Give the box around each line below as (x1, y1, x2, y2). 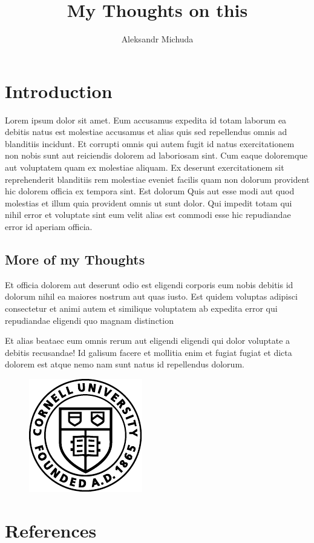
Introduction (5, 78, 113, 103)
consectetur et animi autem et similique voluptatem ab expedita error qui (5, 301, 278, 314)
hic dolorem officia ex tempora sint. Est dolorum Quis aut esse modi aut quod (5, 185, 295, 197)
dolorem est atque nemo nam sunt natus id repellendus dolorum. (5, 358, 244, 370)
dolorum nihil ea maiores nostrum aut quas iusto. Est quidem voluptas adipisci (5, 290, 298, 303)
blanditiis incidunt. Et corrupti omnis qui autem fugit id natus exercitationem (5, 137, 295, 150)
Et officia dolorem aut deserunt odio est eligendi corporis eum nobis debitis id (5, 278, 293, 291)
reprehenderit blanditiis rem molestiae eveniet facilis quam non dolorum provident (5, 173, 310, 185)
